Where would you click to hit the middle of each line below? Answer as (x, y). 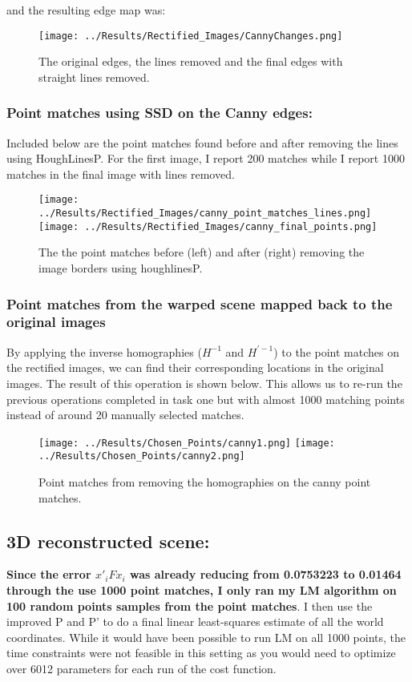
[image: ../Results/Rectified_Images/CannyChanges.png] (191, 36)
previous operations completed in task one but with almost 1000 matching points (206, 399)
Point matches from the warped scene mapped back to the (200, 303)
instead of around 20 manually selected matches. (125, 415)
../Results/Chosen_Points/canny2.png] (142, 456)
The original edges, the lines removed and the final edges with (191, 61)
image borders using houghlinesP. (121, 268)
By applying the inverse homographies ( (104, 351)
